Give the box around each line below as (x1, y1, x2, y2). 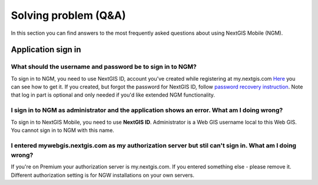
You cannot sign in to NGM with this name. (11, 127, 114, 134)
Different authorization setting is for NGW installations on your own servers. (11, 171, 194, 179)
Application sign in (11, 45, 82, 55)
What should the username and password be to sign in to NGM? (11, 62, 197, 71)
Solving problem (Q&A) (11, 9, 126, 22)
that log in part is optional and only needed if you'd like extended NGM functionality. (11, 91, 215, 98)
